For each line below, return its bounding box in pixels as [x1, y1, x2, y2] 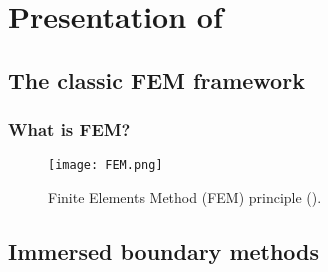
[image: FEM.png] [48, 158, 163, 173]
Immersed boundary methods [8, 236, 320, 267]
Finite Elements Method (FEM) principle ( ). [48, 187, 322, 208]
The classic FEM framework [8, 64, 305, 95]
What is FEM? [8, 117, 131, 142]
